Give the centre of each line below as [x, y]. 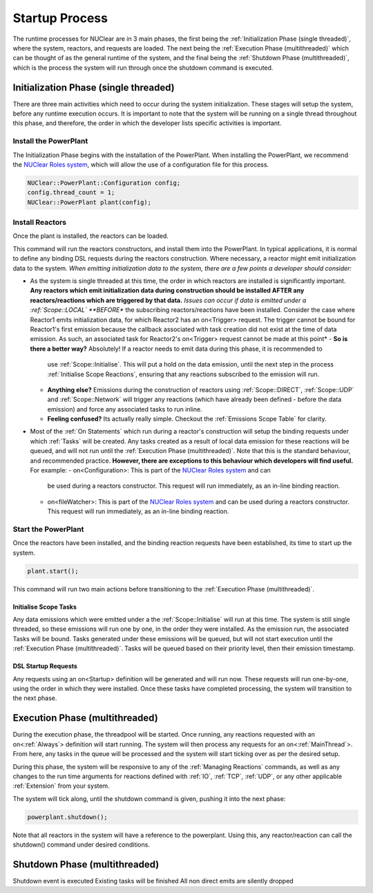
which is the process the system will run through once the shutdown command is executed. [143, 67]
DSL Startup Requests [45, 666]
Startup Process [60, 18]
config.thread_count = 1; [71, 193]
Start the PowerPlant [48, 529]
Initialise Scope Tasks [45, 607]
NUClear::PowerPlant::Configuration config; [104, 183]
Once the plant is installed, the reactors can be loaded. [91, 236]
